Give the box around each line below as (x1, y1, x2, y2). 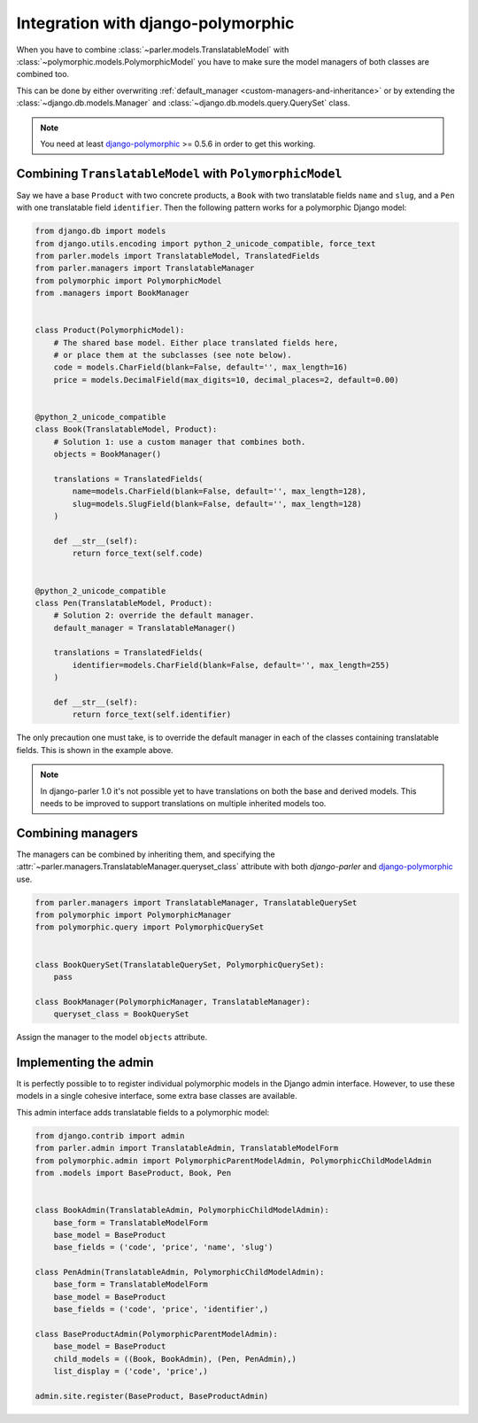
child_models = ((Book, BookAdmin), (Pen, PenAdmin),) (53, 1354, 297, 1364)
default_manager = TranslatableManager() (53, 623, 236, 633)
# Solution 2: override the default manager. (53, 610, 255, 620)
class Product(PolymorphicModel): (35, 325, 185, 336)
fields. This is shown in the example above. (16, 744, 173, 755)
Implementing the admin (16, 1054, 154, 1069)
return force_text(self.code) (72, 548, 204, 558)
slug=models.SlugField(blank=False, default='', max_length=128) (72, 499, 362, 509)
